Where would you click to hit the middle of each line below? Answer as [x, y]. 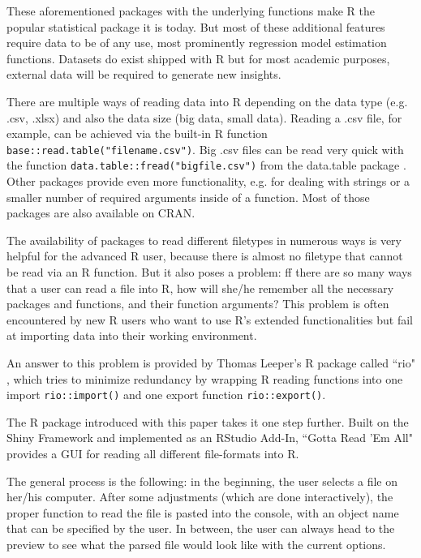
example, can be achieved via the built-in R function [137, 133]
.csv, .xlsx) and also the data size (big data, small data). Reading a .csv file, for [204, 117]
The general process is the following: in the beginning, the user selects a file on [202, 481]
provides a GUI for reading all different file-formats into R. [153, 454]
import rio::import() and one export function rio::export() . [166, 395]
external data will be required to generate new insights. [144, 74]
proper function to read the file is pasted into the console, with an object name [203, 512]
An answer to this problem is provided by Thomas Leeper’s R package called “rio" [211, 363]
